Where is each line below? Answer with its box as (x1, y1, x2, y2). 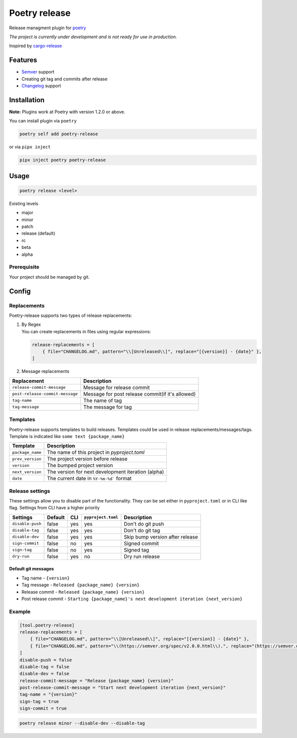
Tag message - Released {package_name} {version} (21, 582, 140, 588)
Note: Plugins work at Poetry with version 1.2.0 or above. (9, 109, 126, 115)
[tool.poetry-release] (19, 622, 75, 628)
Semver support (21, 69, 54, 75)
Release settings (9, 488, 50, 494)
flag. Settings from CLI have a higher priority (9, 505, 100, 511)
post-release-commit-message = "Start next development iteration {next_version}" (19, 685, 226, 690)
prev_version (12, 456, 42, 461)
